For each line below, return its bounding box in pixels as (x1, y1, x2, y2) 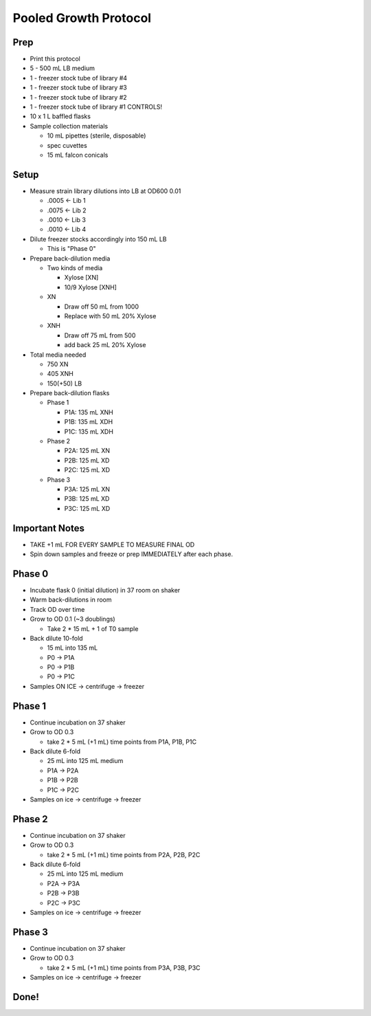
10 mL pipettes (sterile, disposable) (47, 131, 146, 140)
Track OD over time (30, 605, 85, 613)
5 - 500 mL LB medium (30, 64, 95, 72)
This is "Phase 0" (47, 245, 96, 253)
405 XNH (47, 370, 74, 378)
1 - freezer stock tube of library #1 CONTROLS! (30, 103, 163, 111)
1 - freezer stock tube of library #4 (30, 74, 127, 82)
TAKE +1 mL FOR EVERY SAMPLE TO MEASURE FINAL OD (30, 540, 195, 549)
